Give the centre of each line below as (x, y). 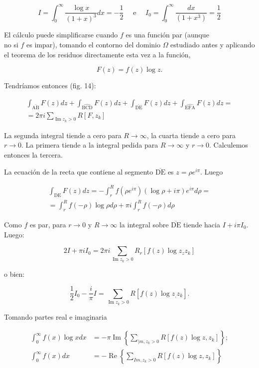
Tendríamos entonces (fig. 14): (50, 86)
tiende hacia (202, 224)
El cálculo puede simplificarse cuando (61, 35)
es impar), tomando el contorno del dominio (93, 45)
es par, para (48, 224)
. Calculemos (229, 145)
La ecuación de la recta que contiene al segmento (79, 171)
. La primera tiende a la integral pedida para (90, 145)
